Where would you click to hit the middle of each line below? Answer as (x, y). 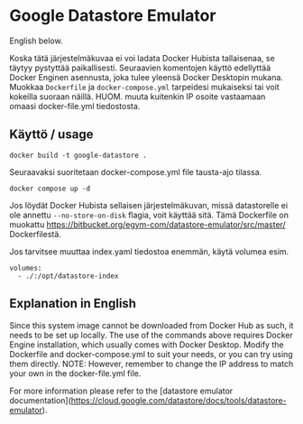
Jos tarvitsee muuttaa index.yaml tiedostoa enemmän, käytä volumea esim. (149, 251)
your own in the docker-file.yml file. (75, 373)
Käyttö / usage (51, 135)
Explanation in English (73, 304)
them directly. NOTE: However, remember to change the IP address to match (151, 364)
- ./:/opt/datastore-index (68, 276)
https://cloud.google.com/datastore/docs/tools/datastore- (179, 400)
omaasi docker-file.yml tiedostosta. (75, 106)
